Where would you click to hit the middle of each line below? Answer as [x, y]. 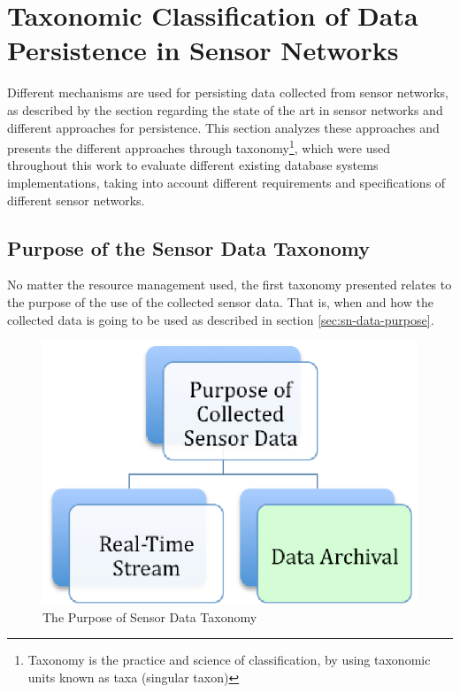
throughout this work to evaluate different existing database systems [193, 165]
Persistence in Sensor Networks [203, 50]
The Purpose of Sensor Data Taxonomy [150, 616]
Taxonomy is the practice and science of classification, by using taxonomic [229, 660]
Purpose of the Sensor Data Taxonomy [189, 247]
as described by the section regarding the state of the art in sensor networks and [225, 109]
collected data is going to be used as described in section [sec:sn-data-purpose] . [221, 319]
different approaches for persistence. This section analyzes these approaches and [223, 127]
